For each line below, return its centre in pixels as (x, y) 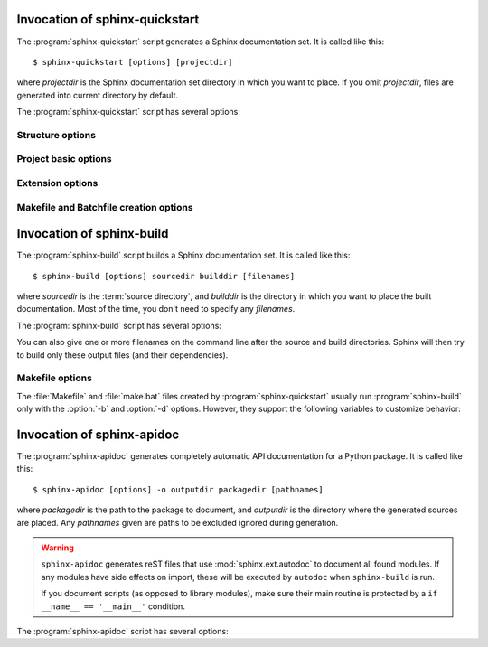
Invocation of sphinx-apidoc (98, 434)
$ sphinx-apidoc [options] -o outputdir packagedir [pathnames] (178, 489)
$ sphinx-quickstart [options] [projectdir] (133, 62)
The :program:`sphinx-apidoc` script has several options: (123, 631)
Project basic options (64, 159)
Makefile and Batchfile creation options (105, 207)
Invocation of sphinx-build (93, 234)
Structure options (56, 135)
